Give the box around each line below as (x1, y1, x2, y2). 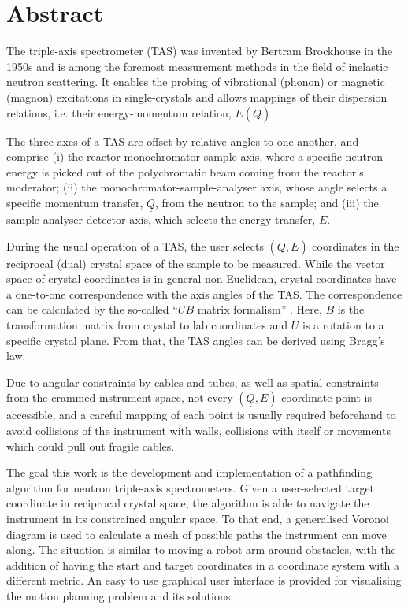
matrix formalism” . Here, (197, 301, 322, 317)
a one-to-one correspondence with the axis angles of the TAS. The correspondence (6, 285, 402, 302)
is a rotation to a (302, 317, 384, 333)
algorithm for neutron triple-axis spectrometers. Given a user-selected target (6, 479, 375, 496)
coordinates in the (312, 237, 399, 254)
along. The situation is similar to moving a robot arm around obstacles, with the (6, 541, 396, 558)
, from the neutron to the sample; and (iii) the (155, 194, 379, 210)
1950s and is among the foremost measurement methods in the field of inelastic (6, 58, 388, 74)
